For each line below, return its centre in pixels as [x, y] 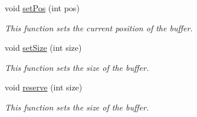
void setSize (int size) [43, 48]
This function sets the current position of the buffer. [99, 27]
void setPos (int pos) [42, 8]
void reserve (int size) [44, 87]
